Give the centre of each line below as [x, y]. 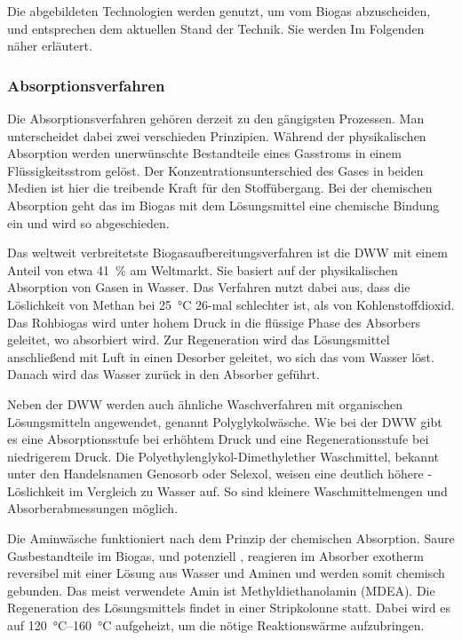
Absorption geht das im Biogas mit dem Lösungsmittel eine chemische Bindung [223, 205]
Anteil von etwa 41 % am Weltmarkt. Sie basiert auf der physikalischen [203, 269]
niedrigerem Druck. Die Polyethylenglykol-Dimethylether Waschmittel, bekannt [223, 456]
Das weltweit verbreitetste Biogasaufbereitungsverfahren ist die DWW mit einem [227, 253]
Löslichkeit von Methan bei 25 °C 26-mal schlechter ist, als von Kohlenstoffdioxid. [231, 304]
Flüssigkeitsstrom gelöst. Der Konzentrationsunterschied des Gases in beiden [215, 170]
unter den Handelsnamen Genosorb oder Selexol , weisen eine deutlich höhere [215, 474]
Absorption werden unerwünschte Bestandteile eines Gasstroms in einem [204, 153]
